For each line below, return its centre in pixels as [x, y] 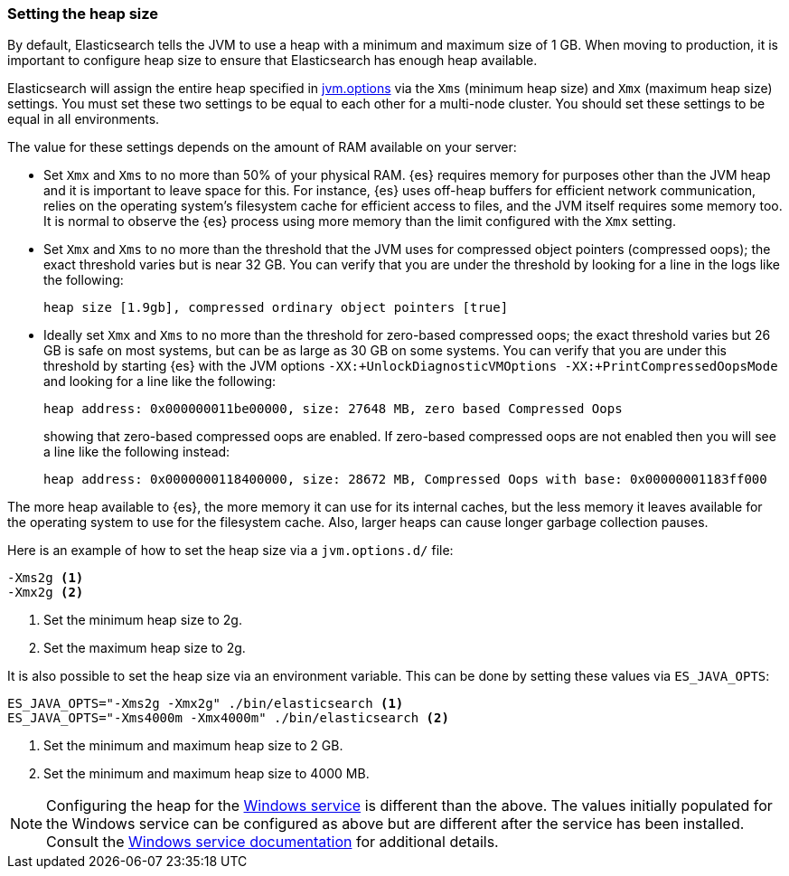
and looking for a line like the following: [160, 381]
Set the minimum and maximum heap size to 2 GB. [193, 746]
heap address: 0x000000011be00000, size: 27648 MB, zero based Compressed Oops [333, 409]
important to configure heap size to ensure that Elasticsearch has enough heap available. [272, 61]
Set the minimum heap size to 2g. [143, 620]
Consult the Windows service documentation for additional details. [272, 842]
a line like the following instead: [137, 452]
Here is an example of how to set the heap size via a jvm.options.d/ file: [230, 551]
